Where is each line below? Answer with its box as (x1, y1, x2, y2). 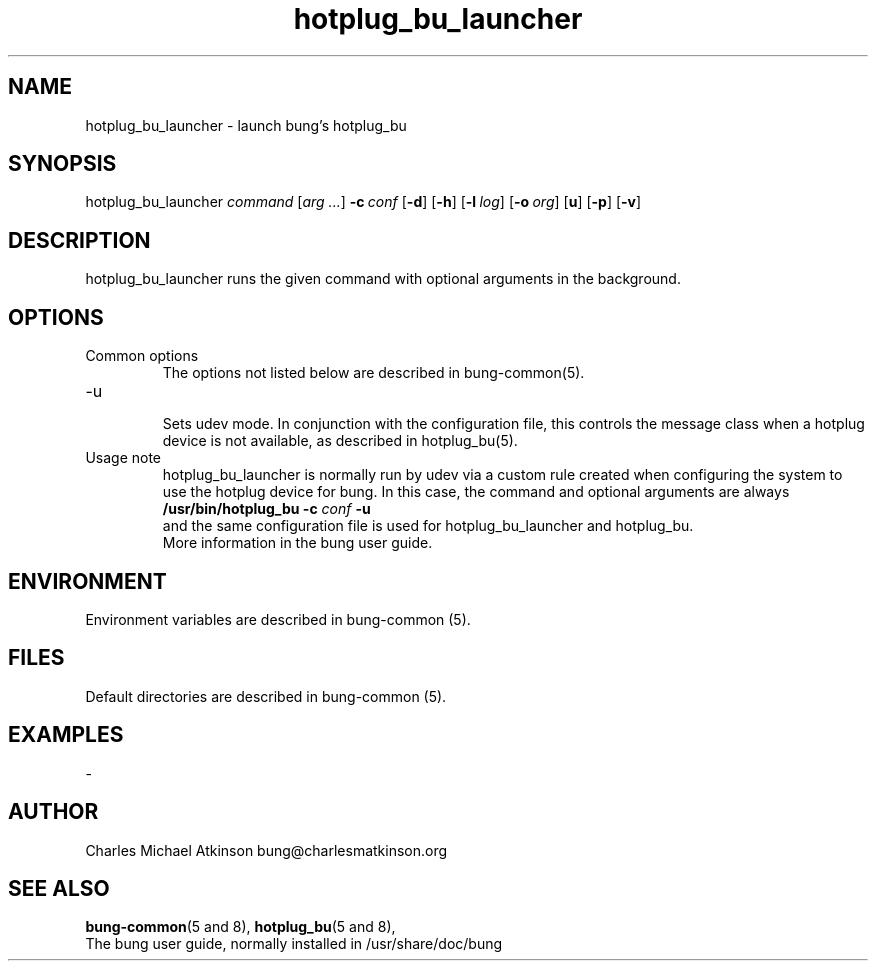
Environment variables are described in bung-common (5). (85, 610, 471, 628)
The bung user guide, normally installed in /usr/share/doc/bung (85, 935, 503, 953)
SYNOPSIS (8, 151, 117, 177)
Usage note (85, 449, 162, 467)
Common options (85, 347, 199, 365)
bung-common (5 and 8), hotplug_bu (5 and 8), (85, 918, 396, 936)
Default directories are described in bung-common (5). (85, 687, 447, 705)
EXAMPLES (8, 722, 124, 748)
